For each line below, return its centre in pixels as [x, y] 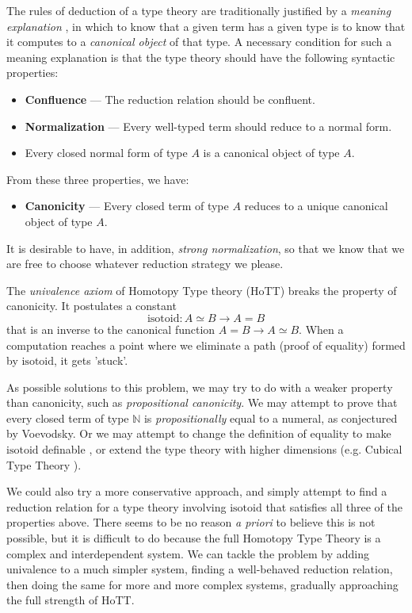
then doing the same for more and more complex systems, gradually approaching [202, 584]
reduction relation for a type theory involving [116, 506]
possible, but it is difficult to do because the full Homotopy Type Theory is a [194, 538]
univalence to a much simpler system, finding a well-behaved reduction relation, [200, 569]
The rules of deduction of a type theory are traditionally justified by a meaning [199, 10]
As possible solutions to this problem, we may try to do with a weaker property [200, 387]
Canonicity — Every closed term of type [127, 206]
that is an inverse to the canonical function [111, 329]
